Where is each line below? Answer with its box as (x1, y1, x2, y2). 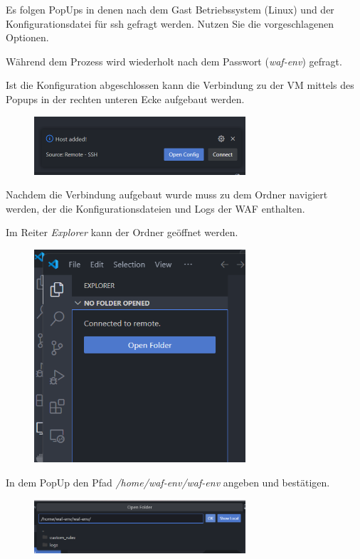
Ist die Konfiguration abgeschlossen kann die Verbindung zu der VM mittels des (6, 78, 354, 92)
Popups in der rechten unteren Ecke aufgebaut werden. (6, 91, 245, 106)
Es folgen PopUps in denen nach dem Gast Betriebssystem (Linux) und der (6, 2, 334, 16)
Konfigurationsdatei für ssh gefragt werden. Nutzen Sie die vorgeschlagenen (6, 16, 334, 31)
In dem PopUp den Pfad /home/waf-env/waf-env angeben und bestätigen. (6, 475, 330, 489)
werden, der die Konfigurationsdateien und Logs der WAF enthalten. (6, 201, 305, 215)
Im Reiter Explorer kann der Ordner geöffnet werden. (6, 225, 238, 240)
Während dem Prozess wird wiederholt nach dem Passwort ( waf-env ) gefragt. (6, 53, 342, 68)
